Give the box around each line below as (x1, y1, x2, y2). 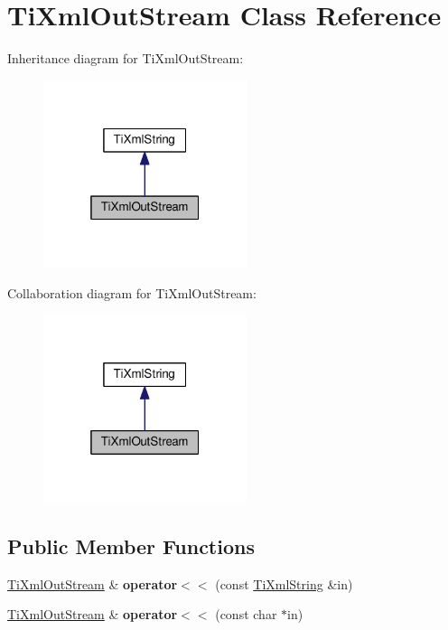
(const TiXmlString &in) (215, 574, 353, 593)
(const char (215, 605, 277, 624)
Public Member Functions (7, 531, 255, 559)
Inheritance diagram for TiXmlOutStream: (7, 49, 244, 68)
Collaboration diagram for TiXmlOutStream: (7, 283, 257, 302)
